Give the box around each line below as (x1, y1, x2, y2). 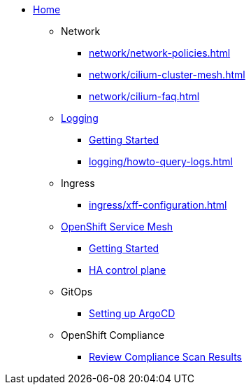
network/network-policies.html (89, 47, 231, 59)
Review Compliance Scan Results (89, 351, 242, 363)
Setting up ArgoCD (89, 307, 175, 319)
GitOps (61, 286, 93, 298)
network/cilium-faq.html (89, 90, 200, 102)
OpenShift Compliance (61, 329, 165, 341)
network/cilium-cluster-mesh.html (89, 69, 245, 81)
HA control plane (89, 264, 166, 276)
